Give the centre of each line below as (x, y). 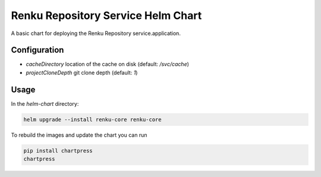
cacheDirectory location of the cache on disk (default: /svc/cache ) (108, 64)
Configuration (37, 50)
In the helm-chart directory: (45, 103)
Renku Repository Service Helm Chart (106, 15)
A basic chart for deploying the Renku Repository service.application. (96, 33)
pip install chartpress (58, 151)
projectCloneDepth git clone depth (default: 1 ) (82, 72)
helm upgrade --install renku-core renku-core (92, 119)
